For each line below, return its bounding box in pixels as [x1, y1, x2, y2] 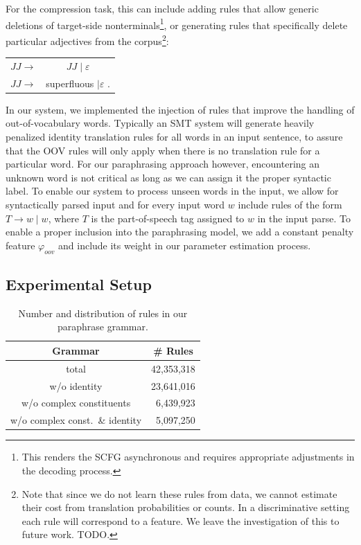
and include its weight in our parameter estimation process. [58, 238, 311, 252]
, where [48, 211, 80, 225]
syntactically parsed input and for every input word [6, 197, 225, 211]
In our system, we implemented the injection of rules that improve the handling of [6, 102, 355, 116]
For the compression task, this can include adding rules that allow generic [6, 1, 319, 15]
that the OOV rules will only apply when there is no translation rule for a [6, 143, 320, 157]
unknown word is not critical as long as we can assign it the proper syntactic [6, 170, 331, 184]
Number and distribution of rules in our [18, 305, 188, 320]
